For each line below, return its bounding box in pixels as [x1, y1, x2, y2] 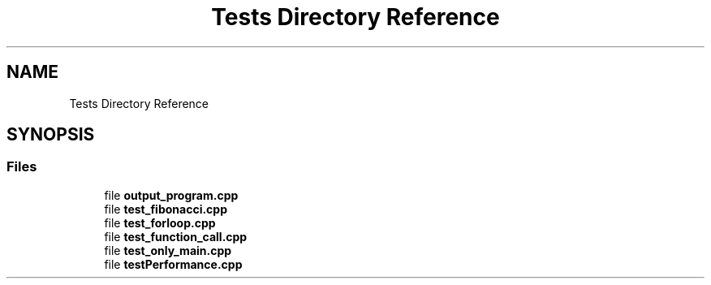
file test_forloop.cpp [104, 215, 216, 230]
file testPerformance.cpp [104, 257, 243, 271]
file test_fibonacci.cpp [104, 201, 227, 216]
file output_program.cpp [104, 188, 239, 202]
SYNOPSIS [6, 124, 95, 145]
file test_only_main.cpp [104, 243, 232, 257]
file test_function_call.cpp [104, 229, 248, 244]
